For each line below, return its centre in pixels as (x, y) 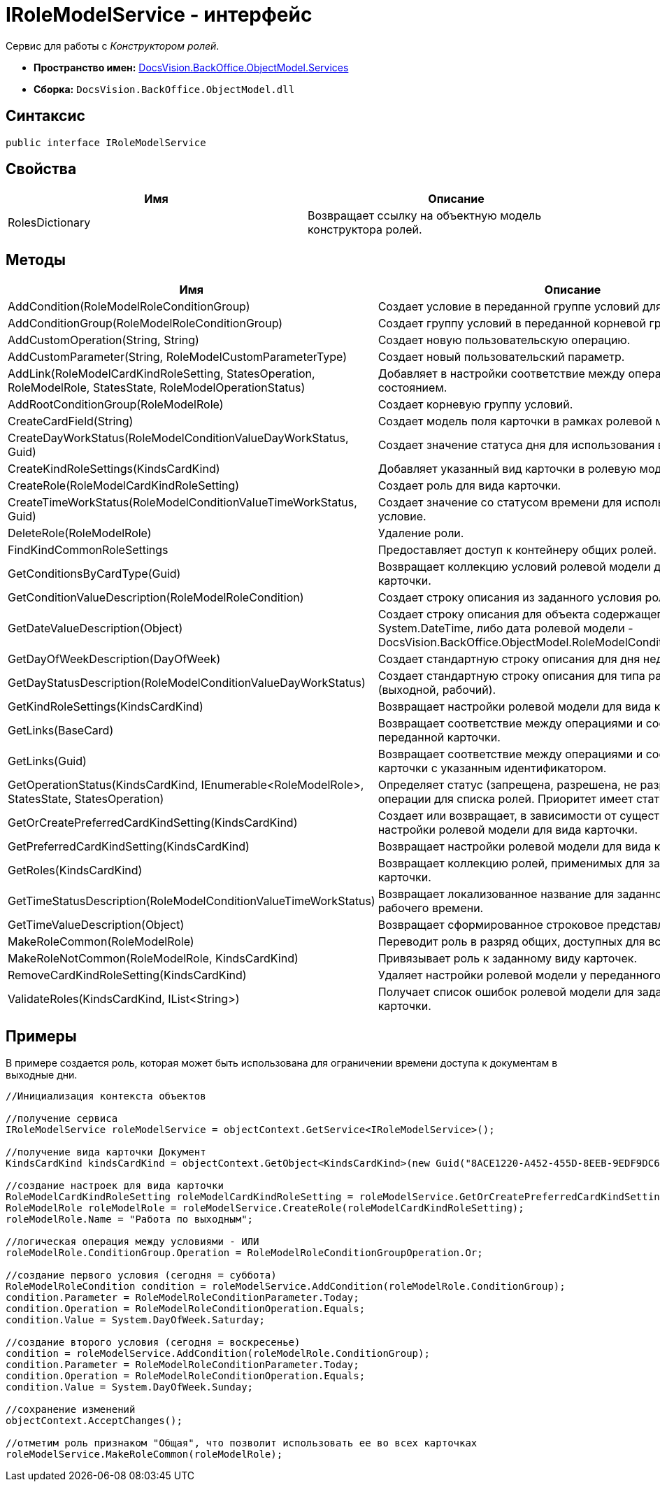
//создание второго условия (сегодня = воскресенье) (153, 1343)
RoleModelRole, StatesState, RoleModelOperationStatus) (157, 388)
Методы (36, 259)
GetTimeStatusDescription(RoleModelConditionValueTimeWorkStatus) (192, 901)
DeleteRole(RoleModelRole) (80, 533)
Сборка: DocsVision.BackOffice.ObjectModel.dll (164, 89)
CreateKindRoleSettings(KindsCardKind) (114, 469)
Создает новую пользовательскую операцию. (504, 340)
